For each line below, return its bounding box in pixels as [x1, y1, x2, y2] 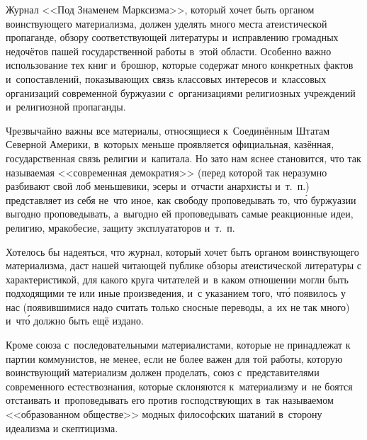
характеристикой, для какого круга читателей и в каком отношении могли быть [6, 271, 349, 286]
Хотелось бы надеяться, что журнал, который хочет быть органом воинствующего [6, 244, 359, 259]
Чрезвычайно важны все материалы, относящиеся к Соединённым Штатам [6, 123, 330, 137]
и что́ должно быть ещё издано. [6, 313, 144, 328]
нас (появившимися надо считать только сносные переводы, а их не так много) [6, 299, 350, 314]
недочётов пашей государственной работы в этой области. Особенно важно [6, 43, 332, 58]
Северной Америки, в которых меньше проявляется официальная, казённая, [6, 137, 334, 152]
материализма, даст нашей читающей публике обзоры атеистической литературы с [6, 258, 361, 273]
